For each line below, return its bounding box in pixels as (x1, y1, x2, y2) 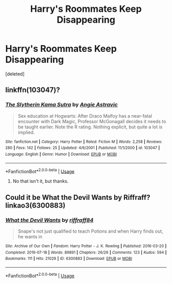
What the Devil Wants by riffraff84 (5, 216, 94, 223)
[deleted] (5, 70, 25, 77)
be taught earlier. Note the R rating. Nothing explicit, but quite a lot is (17, 124, 163, 130)
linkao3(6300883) (5, 201, 66, 210)
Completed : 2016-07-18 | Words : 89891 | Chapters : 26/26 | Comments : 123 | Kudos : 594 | (5, 250, 167, 255)
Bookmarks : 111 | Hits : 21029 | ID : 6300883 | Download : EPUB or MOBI (5, 256, 132, 261)
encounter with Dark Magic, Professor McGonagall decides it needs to (17, 118, 166, 124)
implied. (17, 129, 35, 135)
